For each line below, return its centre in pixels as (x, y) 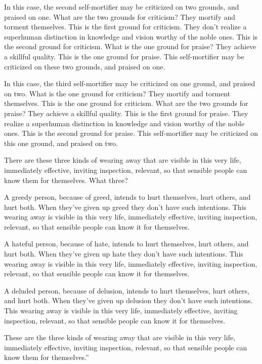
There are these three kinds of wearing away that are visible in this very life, (123, 160)
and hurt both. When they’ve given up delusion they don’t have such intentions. (128, 300)
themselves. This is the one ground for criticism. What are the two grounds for (126, 103)
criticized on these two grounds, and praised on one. (85, 66)
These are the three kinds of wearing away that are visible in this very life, (120, 337)
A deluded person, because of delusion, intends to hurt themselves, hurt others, (127, 290)
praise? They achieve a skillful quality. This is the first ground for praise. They (126, 113)
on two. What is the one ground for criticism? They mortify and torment (117, 93)
